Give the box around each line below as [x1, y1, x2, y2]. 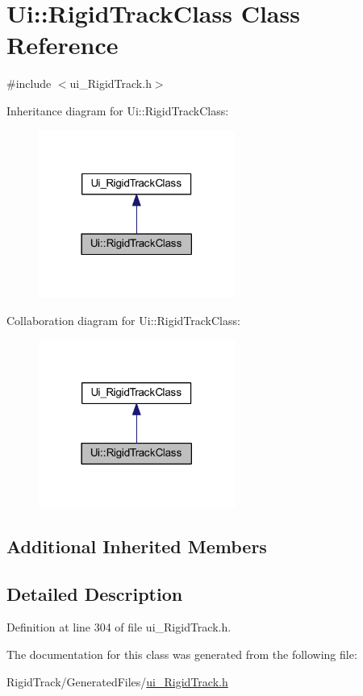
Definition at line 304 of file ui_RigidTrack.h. [6, 619, 232, 636]
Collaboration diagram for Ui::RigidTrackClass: [6, 311, 240, 328]
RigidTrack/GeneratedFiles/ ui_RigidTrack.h [6, 673, 228, 690]
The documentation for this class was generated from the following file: [6, 645, 357, 662]
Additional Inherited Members [6, 533, 267, 558]
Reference [6, 28, 119, 61]
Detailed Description [6, 581, 183, 606]
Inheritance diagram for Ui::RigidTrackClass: [6, 102, 229, 119]
